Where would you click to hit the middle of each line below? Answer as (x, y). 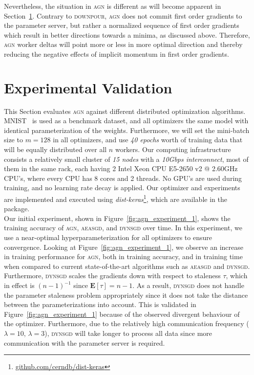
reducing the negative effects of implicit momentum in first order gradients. (116, 54)
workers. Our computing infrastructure (173, 149)
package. (17, 209)
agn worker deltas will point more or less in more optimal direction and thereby (123, 44)
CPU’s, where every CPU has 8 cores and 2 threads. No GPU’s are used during (123, 178)
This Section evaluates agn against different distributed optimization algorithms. (125, 111)
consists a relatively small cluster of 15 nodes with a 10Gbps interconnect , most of (126, 159)
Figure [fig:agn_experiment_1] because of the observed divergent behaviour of (122, 314)
